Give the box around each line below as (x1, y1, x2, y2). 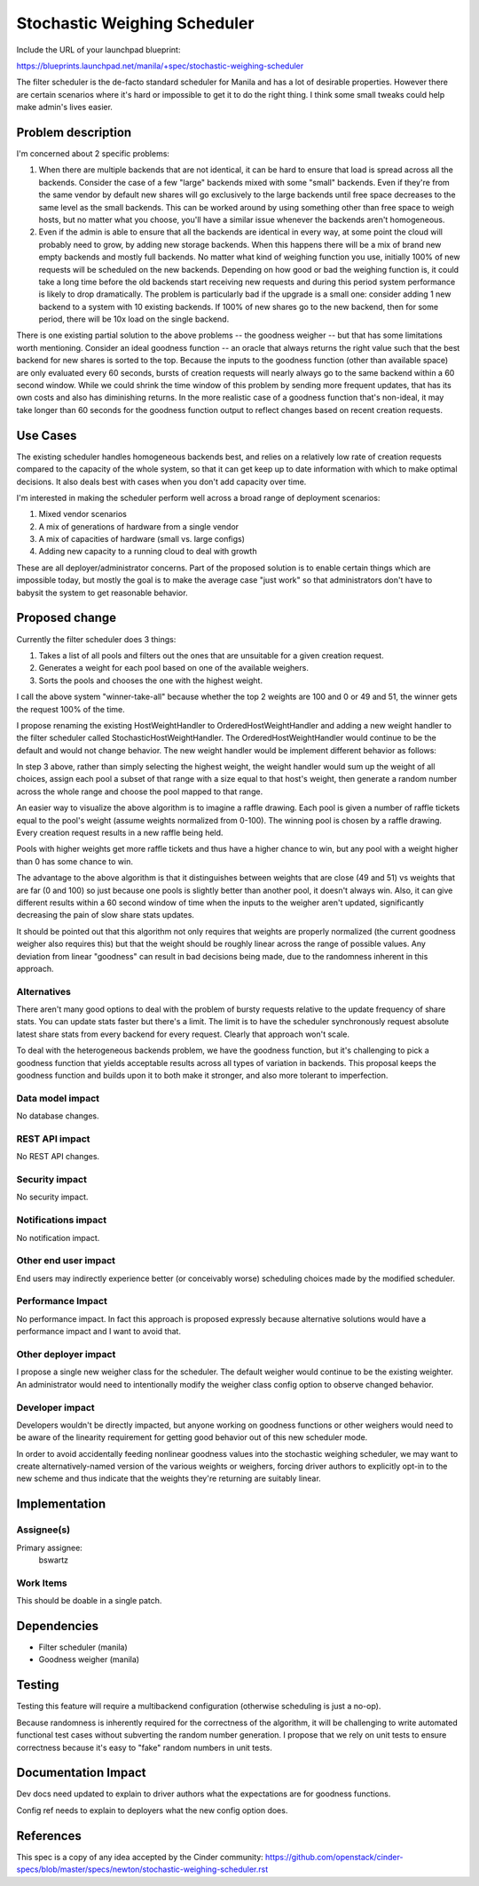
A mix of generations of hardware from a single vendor (38, 521, 239, 532)
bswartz (38, 1555, 69, 1565)
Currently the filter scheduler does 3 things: (16, 633, 177, 644)
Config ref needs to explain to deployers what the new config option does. (16, 1804, 288, 1816)
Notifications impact (16, 1214, 106, 1226)
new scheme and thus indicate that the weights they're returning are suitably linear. (16, 1473, 321, 1484)
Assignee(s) (16, 1524, 71, 1536)
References (16, 1828, 82, 1843)
